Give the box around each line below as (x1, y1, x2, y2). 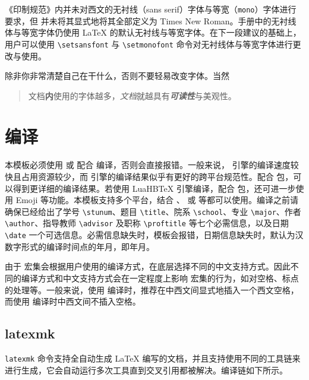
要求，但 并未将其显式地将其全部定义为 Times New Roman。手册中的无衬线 (5, 14, 297, 27)
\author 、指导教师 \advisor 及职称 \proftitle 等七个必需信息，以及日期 (5, 217, 289, 229)
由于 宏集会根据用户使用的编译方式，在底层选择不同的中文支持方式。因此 (5, 260, 291, 273)
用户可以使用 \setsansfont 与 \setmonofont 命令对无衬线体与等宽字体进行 (5, 37, 293, 50)
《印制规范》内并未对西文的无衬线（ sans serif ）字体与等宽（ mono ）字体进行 (5, 3, 297, 15)
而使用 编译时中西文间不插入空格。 (5, 295, 141, 308)
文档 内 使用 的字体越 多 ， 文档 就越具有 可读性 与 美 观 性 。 (28, 89, 237, 102)
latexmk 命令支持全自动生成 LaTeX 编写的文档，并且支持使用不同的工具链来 (5, 351, 301, 364)
